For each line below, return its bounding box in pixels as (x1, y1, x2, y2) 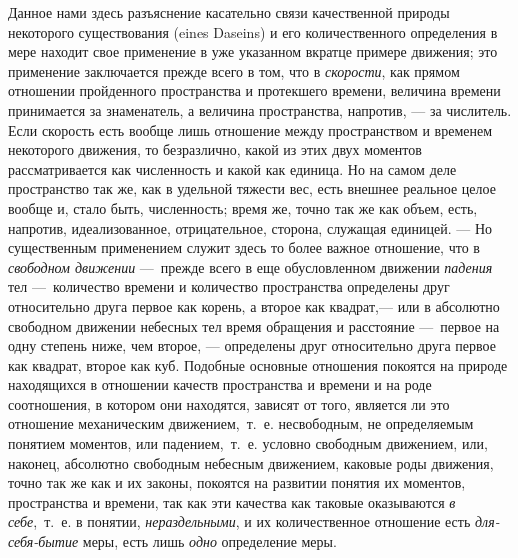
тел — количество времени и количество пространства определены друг (8, 276, 450, 297)
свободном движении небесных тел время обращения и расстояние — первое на (8, 315, 500, 336)
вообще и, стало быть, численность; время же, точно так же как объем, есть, (8, 197, 478, 218)
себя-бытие (8, 531, 79, 552)
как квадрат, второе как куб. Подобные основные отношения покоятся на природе (8, 354, 508, 375)
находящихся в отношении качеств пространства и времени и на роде (8, 374, 432, 395)
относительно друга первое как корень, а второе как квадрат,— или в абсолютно (8, 295, 500, 316)
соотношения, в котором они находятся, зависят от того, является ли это (8, 393, 450, 414)
